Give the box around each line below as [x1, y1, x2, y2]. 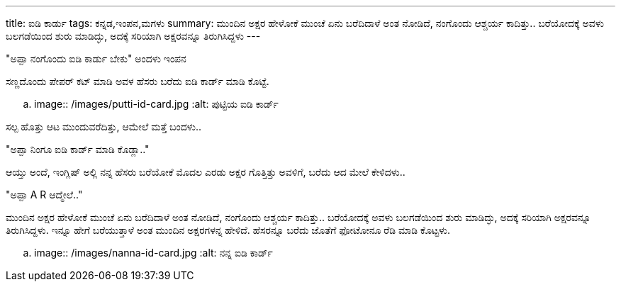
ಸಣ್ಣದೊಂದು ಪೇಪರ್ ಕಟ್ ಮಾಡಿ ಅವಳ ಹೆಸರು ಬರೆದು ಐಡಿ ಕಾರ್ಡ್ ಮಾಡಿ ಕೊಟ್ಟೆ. [6, 75, 269, 87]
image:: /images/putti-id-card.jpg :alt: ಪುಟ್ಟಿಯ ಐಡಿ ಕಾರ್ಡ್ [34, 98, 279, 110]
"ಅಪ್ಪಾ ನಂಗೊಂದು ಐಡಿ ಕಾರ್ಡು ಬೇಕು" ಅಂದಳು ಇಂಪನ [6, 52, 186, 64]
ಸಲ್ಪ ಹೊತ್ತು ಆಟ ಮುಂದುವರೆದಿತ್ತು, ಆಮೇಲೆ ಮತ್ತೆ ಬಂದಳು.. [6, 120, 201, 133]
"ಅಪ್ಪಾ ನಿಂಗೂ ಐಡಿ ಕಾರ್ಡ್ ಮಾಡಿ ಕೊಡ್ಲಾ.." [6, 143, 150, 155]
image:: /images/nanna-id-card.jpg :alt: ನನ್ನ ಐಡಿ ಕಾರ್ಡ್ [34, 247, 273, 259]
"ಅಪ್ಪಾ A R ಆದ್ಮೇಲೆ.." [6, 188, 83, 201]
